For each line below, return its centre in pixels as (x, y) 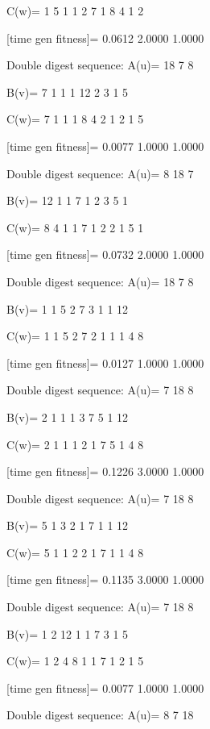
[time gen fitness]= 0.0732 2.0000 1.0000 (105, 254)
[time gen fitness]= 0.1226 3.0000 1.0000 (105, 471)
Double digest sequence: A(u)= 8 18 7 (100, 173)
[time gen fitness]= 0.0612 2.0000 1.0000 (105, 37)
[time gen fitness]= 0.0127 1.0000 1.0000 (105, 362)
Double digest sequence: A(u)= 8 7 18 (100, 715)
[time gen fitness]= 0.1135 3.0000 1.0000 (105, 579)
